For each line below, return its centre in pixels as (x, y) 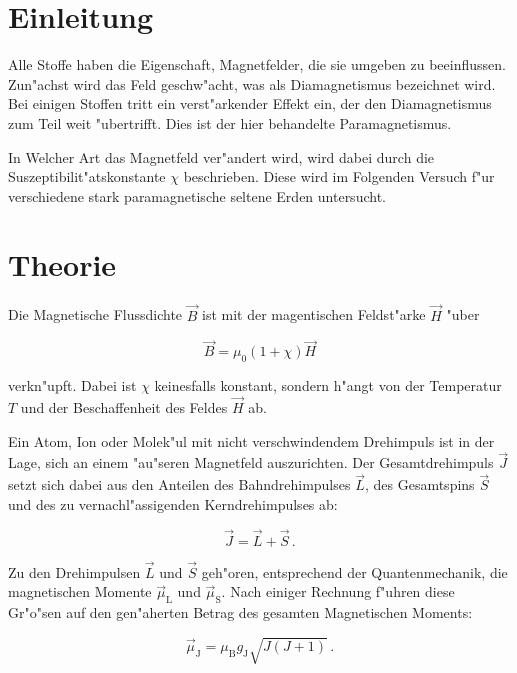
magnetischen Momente (80, 591)
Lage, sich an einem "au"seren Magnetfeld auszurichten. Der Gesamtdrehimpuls (251, 462)
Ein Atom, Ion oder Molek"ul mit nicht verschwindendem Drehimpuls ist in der (251, 440)
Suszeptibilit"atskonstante (87, 176)
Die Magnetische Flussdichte (95, 314)
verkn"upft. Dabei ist (72, 385)
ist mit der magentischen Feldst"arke (314, 314)
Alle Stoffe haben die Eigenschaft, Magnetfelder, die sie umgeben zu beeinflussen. (257, 64)
